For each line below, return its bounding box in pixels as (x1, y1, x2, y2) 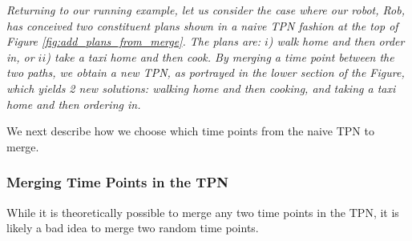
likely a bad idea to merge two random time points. (6, 219, 259, 236)
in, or (6, 48, 34, 65)
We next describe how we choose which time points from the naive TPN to (6, 123, 374, 139)
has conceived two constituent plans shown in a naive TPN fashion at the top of (6, 17, 398, 34)
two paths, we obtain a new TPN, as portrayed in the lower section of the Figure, (6, 64, 405, 81)
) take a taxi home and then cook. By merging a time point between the (46, 48, 394, 65)
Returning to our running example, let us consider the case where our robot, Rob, (6, 2, 405, 18)
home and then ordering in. (6, 95, 141, 112)
